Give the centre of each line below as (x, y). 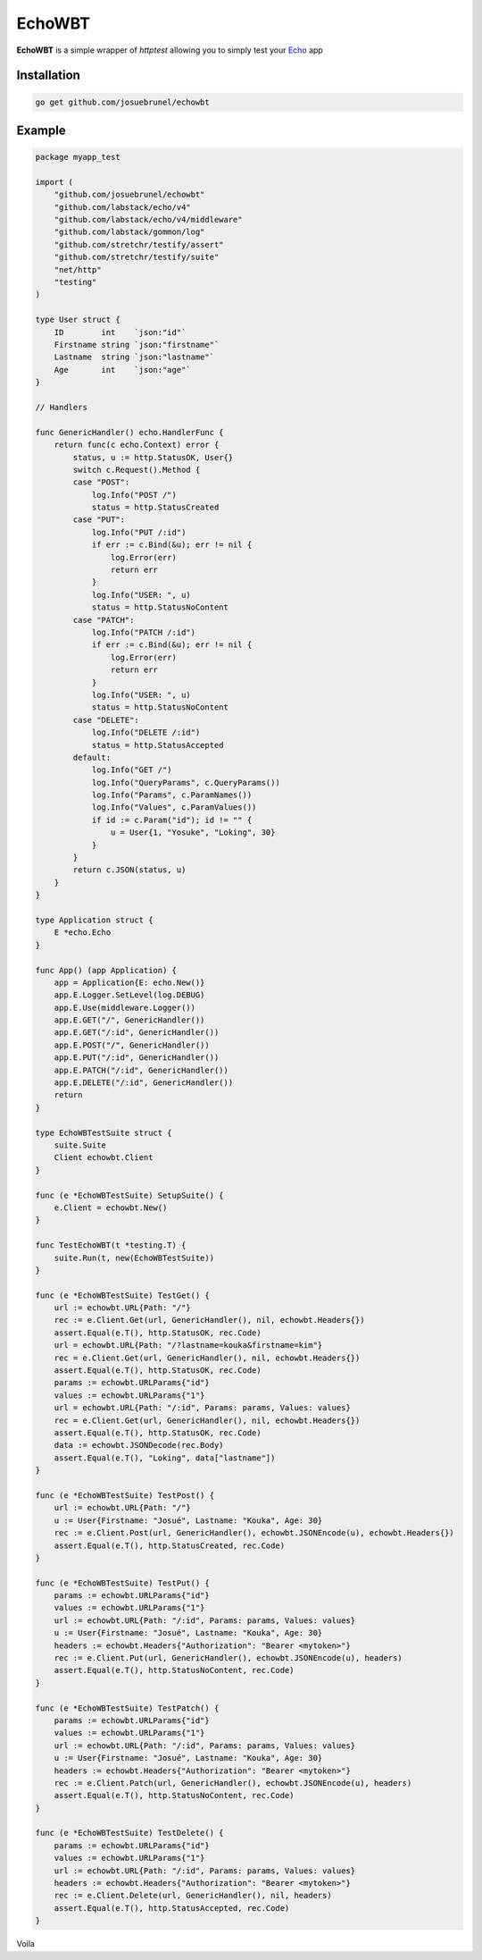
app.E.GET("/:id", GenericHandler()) (137, 1033)
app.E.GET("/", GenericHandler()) (129, 1020)
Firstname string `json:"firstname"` (137, 345)
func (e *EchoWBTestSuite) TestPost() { (125, 1495)
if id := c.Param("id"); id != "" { (172, 820)
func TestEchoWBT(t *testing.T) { (111, 1245)
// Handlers (62, 407)
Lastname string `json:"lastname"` (134, 357)
